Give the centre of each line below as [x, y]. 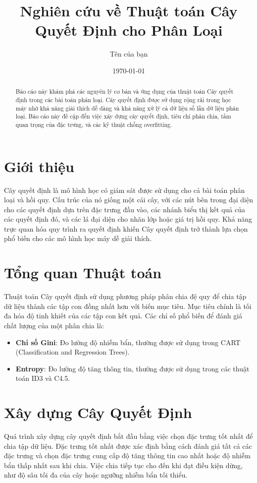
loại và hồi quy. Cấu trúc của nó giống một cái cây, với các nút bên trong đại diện [128, 200]
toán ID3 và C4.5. [43, 378]
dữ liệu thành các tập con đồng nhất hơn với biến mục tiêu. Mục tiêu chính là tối [128, 306]
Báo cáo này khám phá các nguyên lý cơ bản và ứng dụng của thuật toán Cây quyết [125, 91]
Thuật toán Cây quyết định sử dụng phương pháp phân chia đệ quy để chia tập [125, 296]
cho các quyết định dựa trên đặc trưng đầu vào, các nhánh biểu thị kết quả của [125, 209]
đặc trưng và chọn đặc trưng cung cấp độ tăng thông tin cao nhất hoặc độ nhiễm [127, 455]
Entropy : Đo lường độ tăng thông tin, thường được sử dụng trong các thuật [132, 368]
